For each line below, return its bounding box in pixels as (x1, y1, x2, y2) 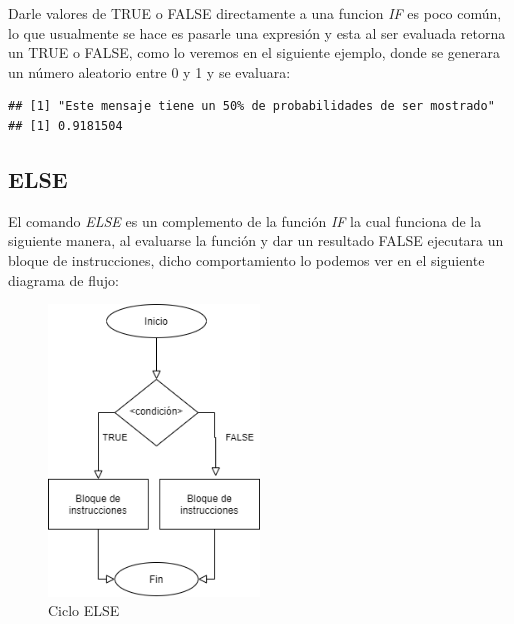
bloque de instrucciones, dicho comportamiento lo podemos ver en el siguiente (8, 249, 485, 270)
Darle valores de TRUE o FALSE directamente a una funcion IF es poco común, (8, 3, 502, 23)
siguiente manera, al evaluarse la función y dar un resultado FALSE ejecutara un (8, 230, 504, 251)
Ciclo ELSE (48, 600, 120, 621)
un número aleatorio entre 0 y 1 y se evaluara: (8, 61, 291, 82)
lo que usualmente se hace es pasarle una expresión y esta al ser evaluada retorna (8, 22, 506, 43)
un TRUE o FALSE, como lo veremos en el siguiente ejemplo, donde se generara (8, 42, 501, 63)
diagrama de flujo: (8, 269, 119, 290)
